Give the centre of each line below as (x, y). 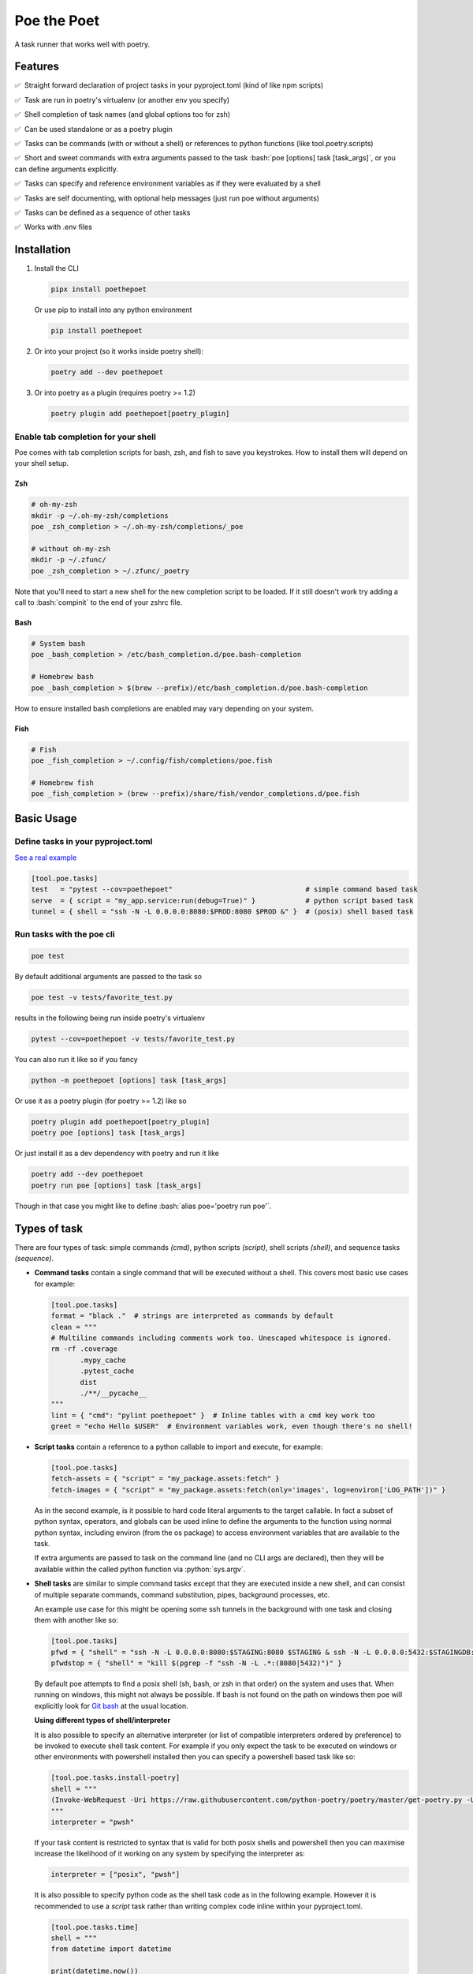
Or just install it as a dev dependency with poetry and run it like (117, 1154)
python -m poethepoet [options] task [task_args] (129, 1081)
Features (37, 67)
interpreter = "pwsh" (93, 1822)
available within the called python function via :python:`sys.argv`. (140, 1569)
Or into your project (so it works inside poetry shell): (119, 351)
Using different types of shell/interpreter (102, 1721)
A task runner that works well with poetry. (82, 44)
